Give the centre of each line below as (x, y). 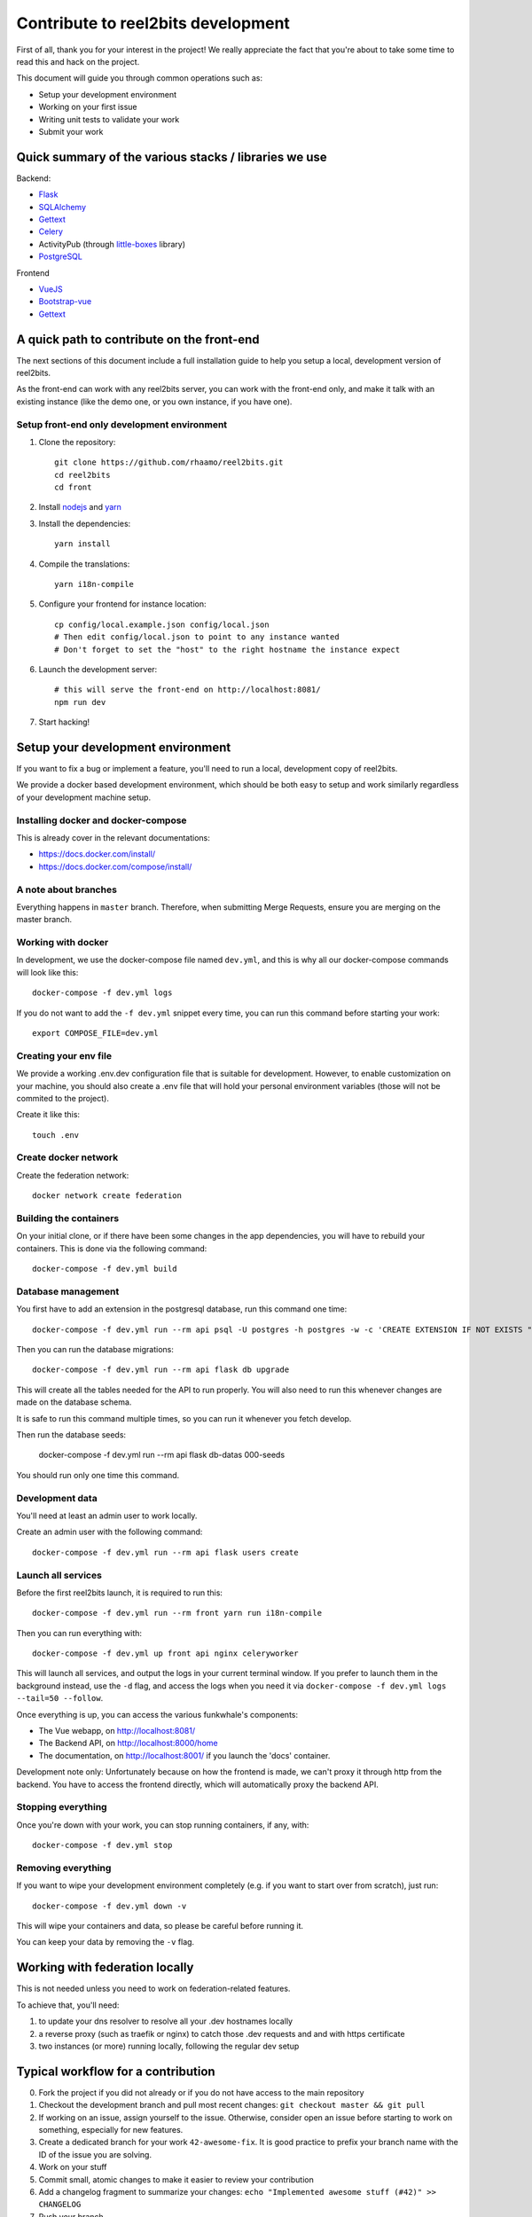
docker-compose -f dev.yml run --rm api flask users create (165, 1552)
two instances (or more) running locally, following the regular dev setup (169, 2046)
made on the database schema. (74, 1402)
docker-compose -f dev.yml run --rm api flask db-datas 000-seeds (162, 1455)
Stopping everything (62, 1807)
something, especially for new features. (111, 2129)
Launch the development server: (98, 669)
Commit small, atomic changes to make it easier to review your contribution (176, 2179)
